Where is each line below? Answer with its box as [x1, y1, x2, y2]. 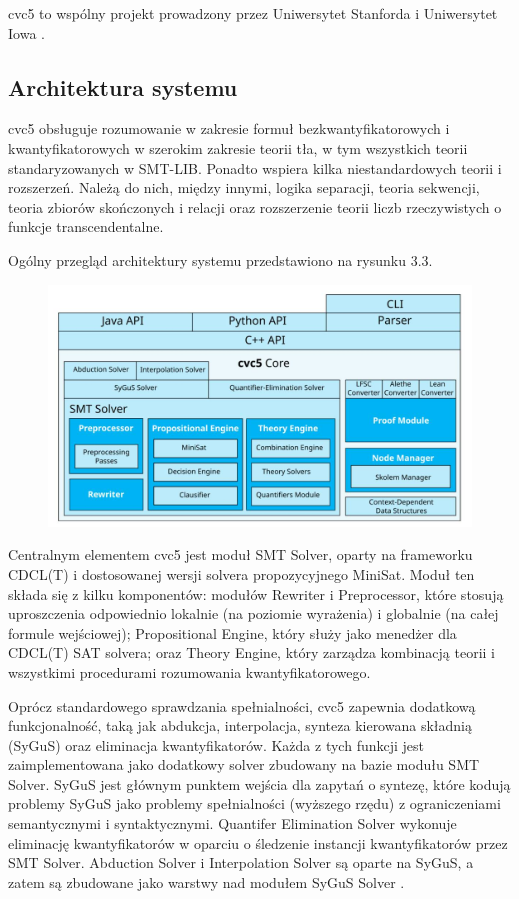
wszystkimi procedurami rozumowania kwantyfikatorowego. [8, 661, 371, 682]
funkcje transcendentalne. [8, 216, 164, 237]
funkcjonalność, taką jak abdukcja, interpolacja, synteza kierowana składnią [8, 715, 472, 736]
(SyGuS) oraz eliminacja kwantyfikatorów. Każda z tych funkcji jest [8, 734, 424, 755]
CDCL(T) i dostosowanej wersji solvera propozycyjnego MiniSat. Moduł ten [8, 563, 475, 584]
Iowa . [8, 22, 45, 43]
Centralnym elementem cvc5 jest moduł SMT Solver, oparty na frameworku [8, 544, 473, 565]
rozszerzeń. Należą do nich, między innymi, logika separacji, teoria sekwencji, [8, 177, 480, 198]
